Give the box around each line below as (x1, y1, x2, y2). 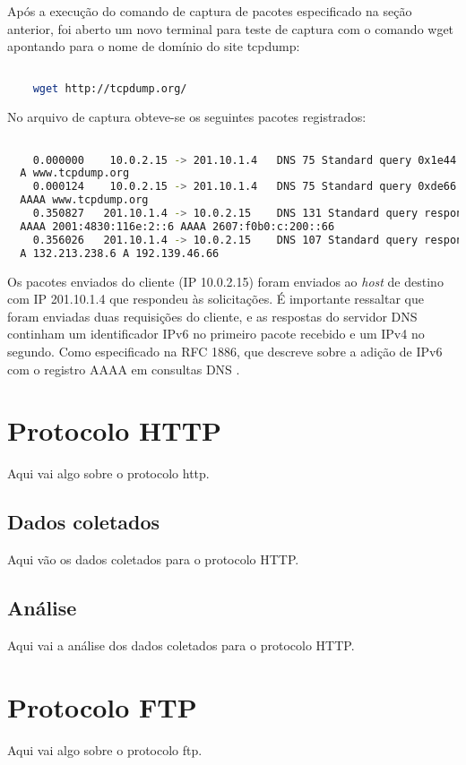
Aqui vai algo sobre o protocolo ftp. (7, 740, 203, 759)
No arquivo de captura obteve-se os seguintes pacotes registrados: (7, 107, 367, 126)
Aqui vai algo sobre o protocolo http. (7, 464, 210, 483)
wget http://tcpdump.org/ (32, 82, 187, 96)
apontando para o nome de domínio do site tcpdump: (7, 37, 300, 56)
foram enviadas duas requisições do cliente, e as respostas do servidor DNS (7, 306, 418, 325)
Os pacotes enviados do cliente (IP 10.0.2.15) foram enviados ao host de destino (7, 271, 444, 290)
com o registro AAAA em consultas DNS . (7, 359, 240, 378)
